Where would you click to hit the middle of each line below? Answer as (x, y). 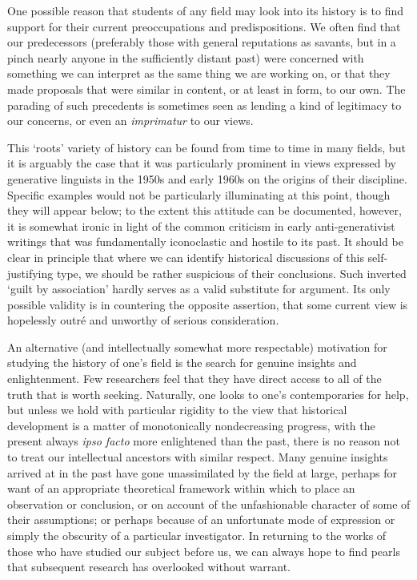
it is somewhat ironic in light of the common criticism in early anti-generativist (201, 226)
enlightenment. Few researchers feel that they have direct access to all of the (194, 379)
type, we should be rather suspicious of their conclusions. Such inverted (231, 273)
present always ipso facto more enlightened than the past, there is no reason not (204, 441)
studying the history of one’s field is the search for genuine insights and (182, 362)
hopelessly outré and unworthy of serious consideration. (143, 320)
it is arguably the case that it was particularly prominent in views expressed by (202, 163)
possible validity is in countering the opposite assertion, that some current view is (208, 304)
